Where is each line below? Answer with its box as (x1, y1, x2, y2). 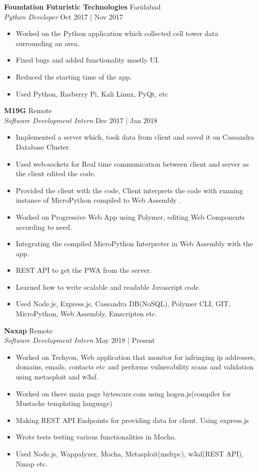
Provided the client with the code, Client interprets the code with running (15, 185, 243, 195)
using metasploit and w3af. (15, 371, 98, 382)
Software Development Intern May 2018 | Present (4, 335, 155, 345)
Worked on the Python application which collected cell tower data (15, 28, 218, 39)
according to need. (15, 221, 72, 232)
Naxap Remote (4, 325, 53, 335)
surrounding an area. (15, 38, 79, 48)
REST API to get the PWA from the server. (15, 265, 152, 275)
